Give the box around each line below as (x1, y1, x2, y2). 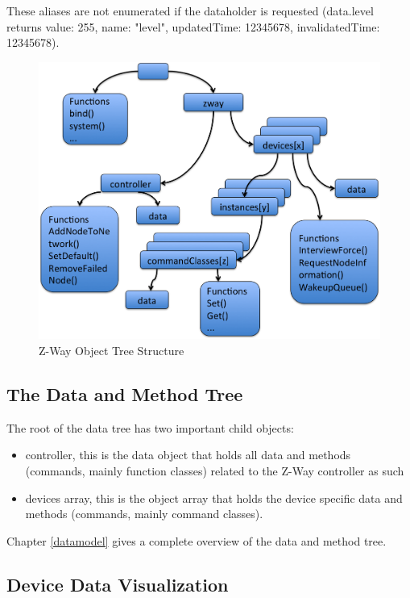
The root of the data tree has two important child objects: (6, 419, 294, 436)
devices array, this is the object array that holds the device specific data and (25, 489, 403, 506)
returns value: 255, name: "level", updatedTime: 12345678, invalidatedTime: (6, 18, 380, 35)
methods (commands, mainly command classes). (25, 505, 263, 522)
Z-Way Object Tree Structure (39, 341, 184, 358)
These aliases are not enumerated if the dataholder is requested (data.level (6, 2, 374, 19)
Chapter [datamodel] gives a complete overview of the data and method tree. (6, 532, 387, 549)
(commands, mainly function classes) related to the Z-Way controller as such (25, 462, 404, 479)
